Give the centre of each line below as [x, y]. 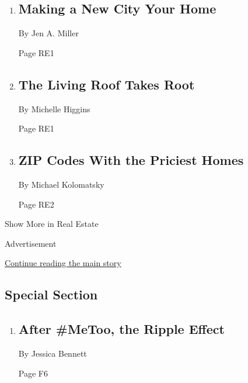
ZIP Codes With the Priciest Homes [131, 160]
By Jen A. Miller [48, 33]
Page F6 [33, 373]
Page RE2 [36, 204]
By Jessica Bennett [53, 353]
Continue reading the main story [63, 263]
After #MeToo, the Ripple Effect [121, 329]
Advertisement [31, 243]
